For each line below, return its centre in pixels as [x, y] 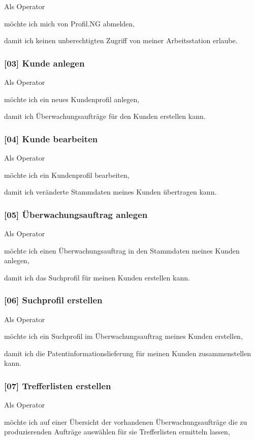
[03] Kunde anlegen [44, 63]
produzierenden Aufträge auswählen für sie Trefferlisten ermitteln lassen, [117, 432]
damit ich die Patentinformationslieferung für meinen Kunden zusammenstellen [127, 353]
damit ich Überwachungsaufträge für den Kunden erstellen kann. [105, 116]
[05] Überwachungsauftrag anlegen [76, 214]
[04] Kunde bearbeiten [51, 138]
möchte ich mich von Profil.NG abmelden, [69, 23]
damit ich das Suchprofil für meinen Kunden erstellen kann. [97, 277]
